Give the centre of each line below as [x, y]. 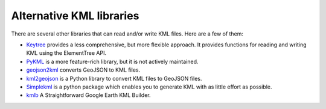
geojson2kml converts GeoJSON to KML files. [83, 70]
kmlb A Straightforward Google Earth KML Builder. [88, 95]
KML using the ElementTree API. [66, 53]
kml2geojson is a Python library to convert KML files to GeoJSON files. [114, 78]
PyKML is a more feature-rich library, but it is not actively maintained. [112, 61]
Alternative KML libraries [75, 16]
